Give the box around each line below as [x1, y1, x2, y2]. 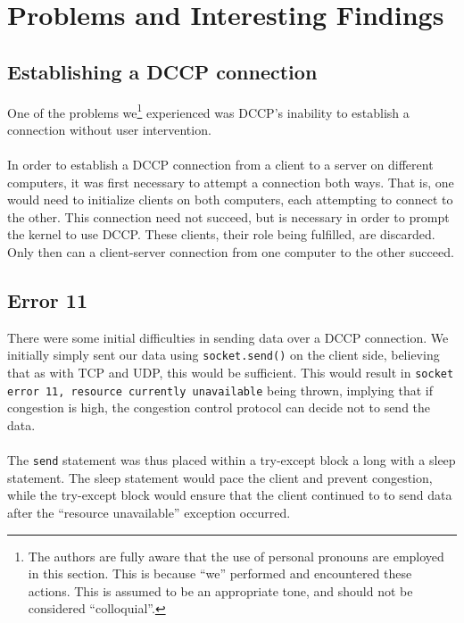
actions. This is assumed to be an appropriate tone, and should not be [28, 581, 413, 600]
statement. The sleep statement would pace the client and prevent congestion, [7, 468, 433, 486]
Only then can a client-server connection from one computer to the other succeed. [7, 242, 454, 261]
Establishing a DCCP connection [7, 57, 318, 85]
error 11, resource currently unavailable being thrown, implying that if [7, 380, 433, 399]
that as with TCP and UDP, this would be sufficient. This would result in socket [7, 363, 454, 382]
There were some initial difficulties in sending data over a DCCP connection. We [7, 328, 449, 346]
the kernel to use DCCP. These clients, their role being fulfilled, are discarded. [7, 225, 435, 244]
